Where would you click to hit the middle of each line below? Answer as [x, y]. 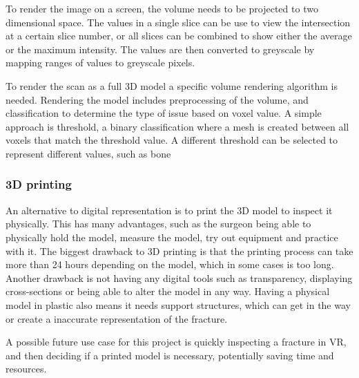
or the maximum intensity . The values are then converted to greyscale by [160, 49]
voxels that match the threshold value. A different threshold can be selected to [172, 140]
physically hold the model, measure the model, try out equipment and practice [172, 237]
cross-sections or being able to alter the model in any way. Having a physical [168, 291]
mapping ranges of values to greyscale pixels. [100, 63]
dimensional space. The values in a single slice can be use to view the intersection [178, 22]
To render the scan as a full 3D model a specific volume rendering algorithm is [172, 85]
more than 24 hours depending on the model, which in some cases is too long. [170, 264]
